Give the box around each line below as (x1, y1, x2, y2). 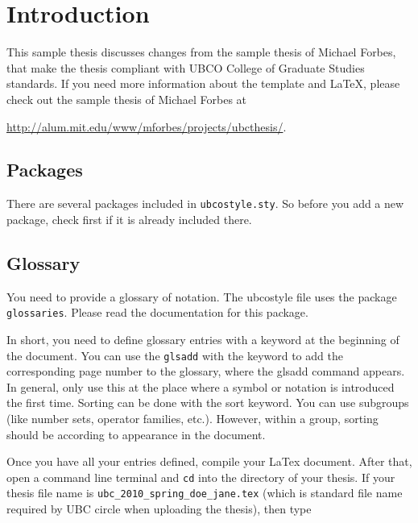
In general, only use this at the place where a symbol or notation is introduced (6, 378, 395, 395)
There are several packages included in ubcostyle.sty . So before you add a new (6, 195, 404, 212)
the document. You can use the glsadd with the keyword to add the (6, 347, 343, 363)
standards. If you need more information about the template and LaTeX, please (6, 75, 400, 92)
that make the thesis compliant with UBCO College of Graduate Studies (6, 59, 365, 76)
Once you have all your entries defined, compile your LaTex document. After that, (6, 453, 412, 470)
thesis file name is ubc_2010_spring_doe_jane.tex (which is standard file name (6, 484, 403, 501)
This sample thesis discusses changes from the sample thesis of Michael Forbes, (6, 44, 396, 60)
